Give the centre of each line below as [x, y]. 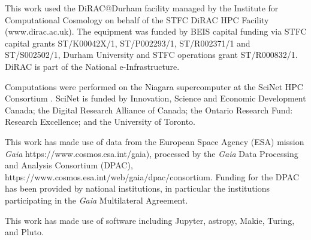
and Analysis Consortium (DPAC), [69, 165]
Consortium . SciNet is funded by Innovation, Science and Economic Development [155, 98]
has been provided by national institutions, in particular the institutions [137, 188]
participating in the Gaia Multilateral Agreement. [96, 200]
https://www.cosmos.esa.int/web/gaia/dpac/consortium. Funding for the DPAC [152, 176]
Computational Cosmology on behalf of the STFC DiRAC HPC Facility [137, 19]
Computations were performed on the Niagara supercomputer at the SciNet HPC [154, 86]
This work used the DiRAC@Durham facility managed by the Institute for [142, 8]
